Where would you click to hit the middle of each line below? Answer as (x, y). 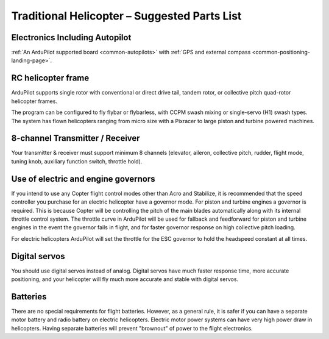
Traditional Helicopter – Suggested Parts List (126, 16)
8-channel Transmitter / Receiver (76, 138)
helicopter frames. (34, 101)
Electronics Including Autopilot (71, 37)
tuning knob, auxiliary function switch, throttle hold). (77, 161)
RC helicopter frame (50, 78)
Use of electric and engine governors (83, 179)
